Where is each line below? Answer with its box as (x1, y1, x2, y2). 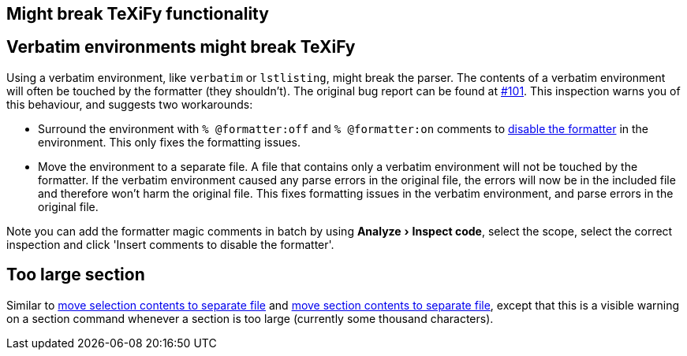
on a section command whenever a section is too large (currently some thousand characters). (6, 311, 494, 325)
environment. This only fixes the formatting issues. (38, 135, 301, 149)
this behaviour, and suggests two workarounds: (6, 97, 253, 111)
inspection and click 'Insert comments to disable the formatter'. (6, 237, 334, 251)
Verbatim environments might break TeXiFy (6, 37, 356, 57)
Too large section (6, 265, 145, 285)
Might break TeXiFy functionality (6, 4, 269, 24)
